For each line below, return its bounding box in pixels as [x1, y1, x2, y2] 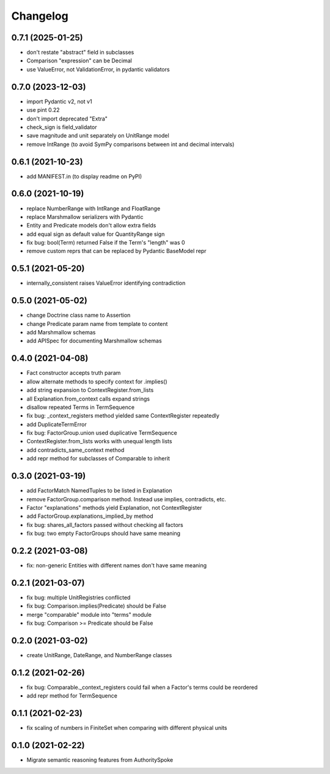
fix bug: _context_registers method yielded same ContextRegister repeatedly [26, 412, 220, 419]
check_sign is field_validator [26, 123, 97, 131]
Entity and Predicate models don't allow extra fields [26, 222, 156, 229]
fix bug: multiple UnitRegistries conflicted [26, 594, 131, 601]
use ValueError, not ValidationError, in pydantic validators [26, 65, 170, 73]
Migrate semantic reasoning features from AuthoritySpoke [26, 756, 174, 764]
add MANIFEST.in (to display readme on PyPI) [26, 172, 142, 180]
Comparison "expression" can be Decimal [26, 57, 133, 64]
